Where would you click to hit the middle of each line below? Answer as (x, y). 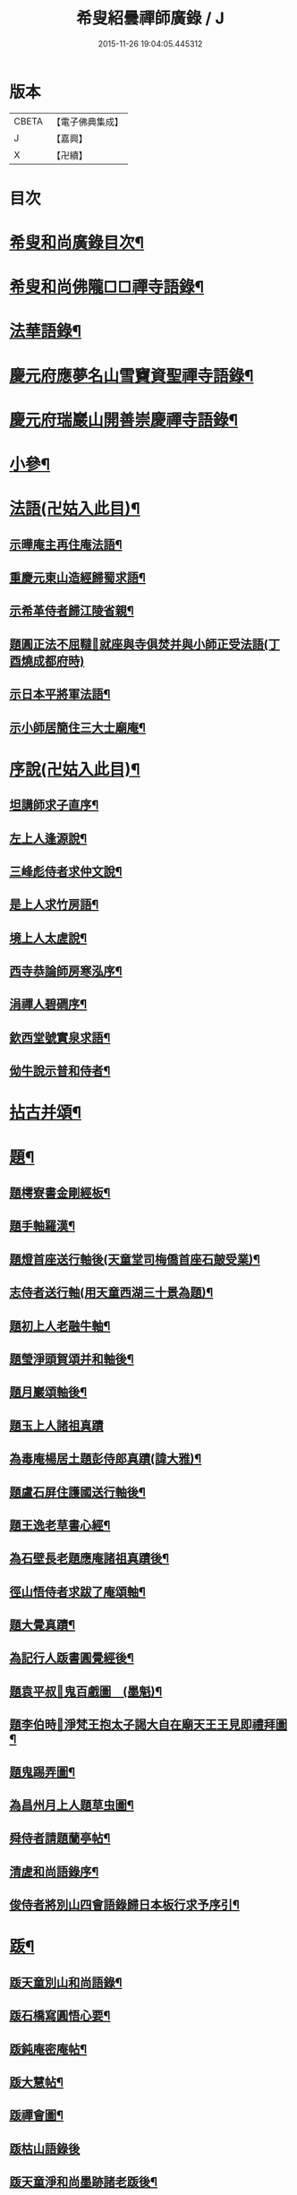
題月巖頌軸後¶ (48, 1392)
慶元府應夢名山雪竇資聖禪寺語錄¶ (132, 376)
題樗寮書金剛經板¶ (60, 1193)
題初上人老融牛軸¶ (60, 1326)
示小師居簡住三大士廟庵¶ (77, 728)
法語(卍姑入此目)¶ (75, 509)
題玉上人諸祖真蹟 (56, 1425)
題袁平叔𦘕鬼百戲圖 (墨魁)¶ (86, 1691)
